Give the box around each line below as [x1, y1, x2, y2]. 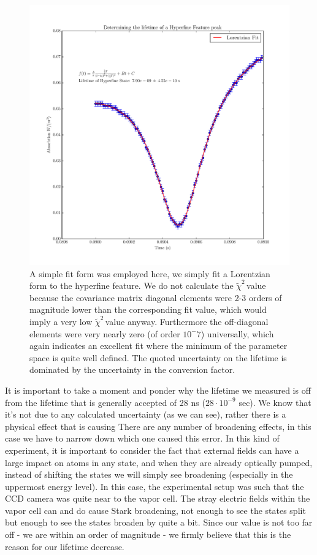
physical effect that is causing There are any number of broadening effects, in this [5, 419, 311, 432]
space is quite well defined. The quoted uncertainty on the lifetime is [29, 351, 287, 364]
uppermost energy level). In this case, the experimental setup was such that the [5, 480, 304, 492]
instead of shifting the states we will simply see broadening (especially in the [5, 468, 293, 481]
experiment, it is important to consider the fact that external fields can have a [5, 443, 299, 456]
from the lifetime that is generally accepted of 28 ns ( [5, 396, 205, 408]
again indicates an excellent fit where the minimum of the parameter [29, 339, 288, 352]
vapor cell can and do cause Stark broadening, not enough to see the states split [5, 503, 306, 516]
